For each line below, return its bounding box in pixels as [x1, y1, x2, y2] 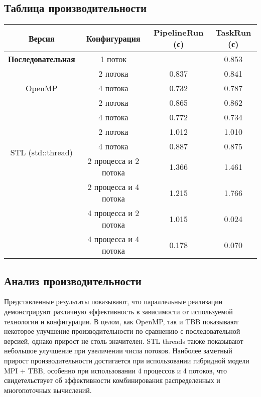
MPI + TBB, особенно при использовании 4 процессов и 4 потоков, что [4, 365, 227, 375]
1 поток [100, 53, 126, 65]
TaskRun [215, 27, 251, 39]
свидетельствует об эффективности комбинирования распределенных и [4, 375, 220, 385]
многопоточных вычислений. [4, 384, 92, 395]
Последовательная [8, 53, 75, 65]
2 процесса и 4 [87, 181, 140, 193]
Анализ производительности [4, 273, 142, 288]
